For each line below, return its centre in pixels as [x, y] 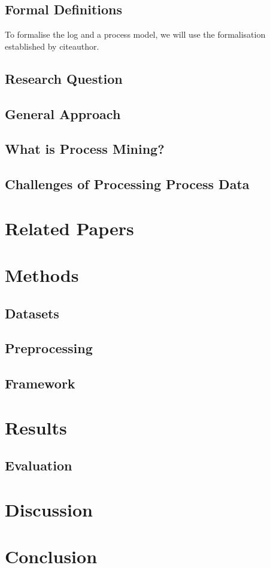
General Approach [63, 113]
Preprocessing [49, 348]
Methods [42, 275]
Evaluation [39, 465]
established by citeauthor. [52, 46]
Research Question [64, 78]
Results [36, 427]
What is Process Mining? [85, 149]
